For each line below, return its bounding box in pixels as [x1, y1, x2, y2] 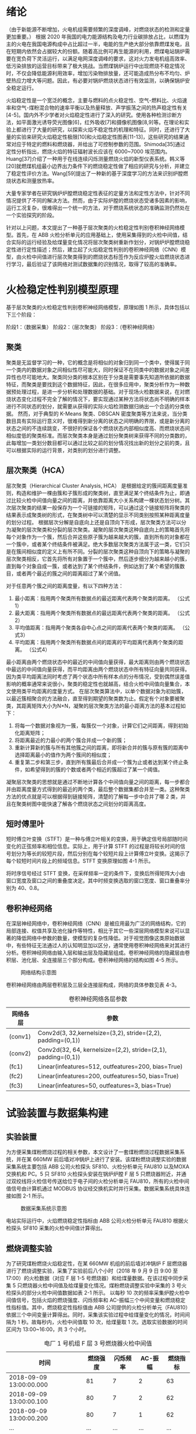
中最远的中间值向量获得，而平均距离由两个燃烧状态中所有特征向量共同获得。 [6, 665, 190, 673]
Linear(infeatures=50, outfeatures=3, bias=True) [37, 1082, 171, 1090]
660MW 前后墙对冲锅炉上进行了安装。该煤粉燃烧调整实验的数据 [33, 1156, 187, 1163]
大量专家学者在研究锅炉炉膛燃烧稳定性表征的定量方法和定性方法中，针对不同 [6, 190, 190, 197]
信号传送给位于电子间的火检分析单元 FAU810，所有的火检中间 [41, 1178, 190, 1185]
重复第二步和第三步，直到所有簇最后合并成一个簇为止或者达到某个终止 [14, 758, 184, 765]
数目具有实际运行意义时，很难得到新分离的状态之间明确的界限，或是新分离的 [6, 417, 190, 424]
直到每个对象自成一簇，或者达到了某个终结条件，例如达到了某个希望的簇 [6, 562, 180, 569]
